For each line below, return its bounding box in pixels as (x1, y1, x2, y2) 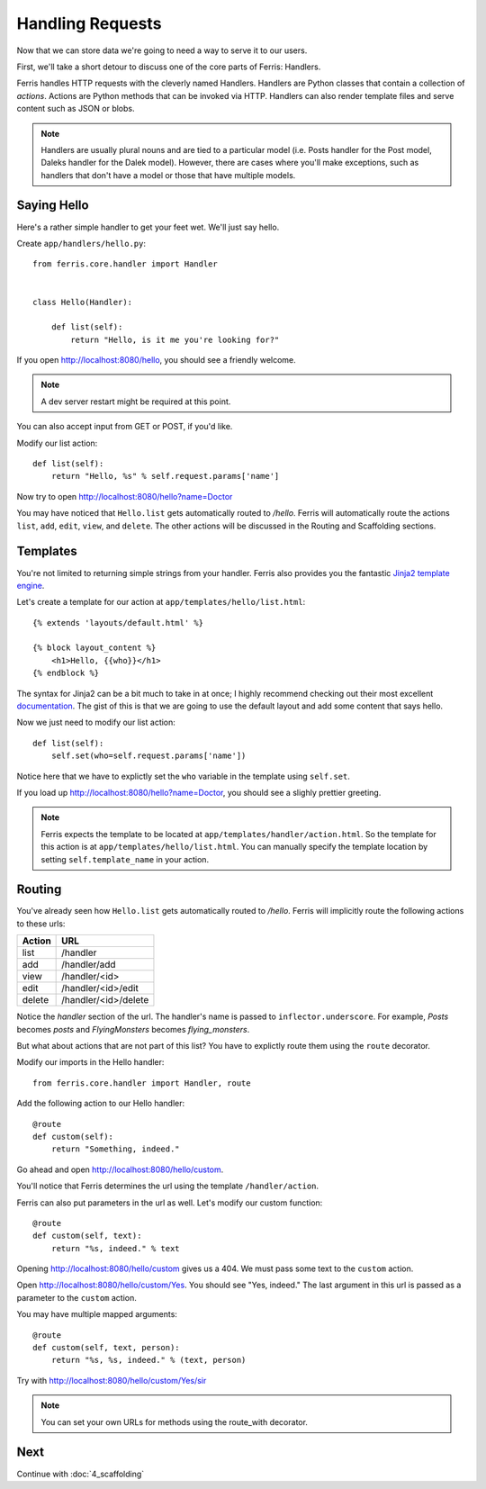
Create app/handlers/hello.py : (16, 238, 147, 248)
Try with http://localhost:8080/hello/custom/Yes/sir (16, 1375, 207, 1385)
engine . (16, 580, 45, 591)
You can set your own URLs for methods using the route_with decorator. (40, 1416, 308, 1427)
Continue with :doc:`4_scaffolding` (16, 1468, 145, 1479)
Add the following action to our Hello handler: (16, 1098, 185, 1109)
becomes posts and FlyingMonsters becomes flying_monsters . (16, 1024, 250, 1034)
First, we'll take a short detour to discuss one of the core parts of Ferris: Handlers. (16, 61, 321, 72)
